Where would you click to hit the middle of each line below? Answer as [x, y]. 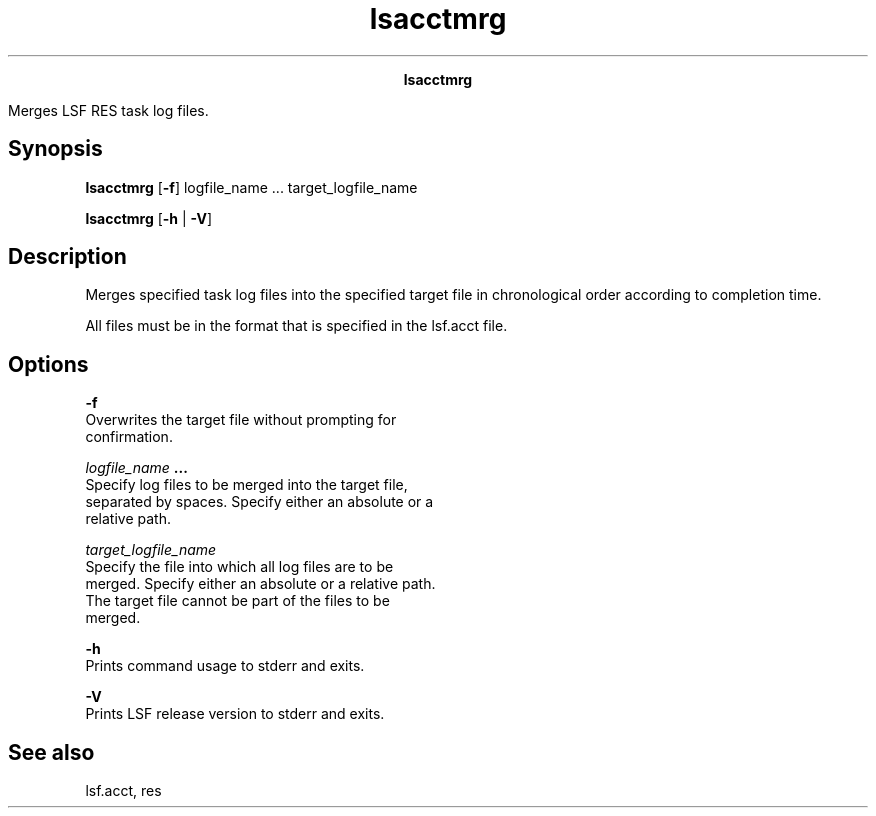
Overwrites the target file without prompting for [241, 420]
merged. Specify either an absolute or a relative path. [260, 584]
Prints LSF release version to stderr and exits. [235, 714]
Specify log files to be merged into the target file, [246, 485]
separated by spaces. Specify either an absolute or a [259, 502]
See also [51, 752]
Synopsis [55, 149]
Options [48, 364]
